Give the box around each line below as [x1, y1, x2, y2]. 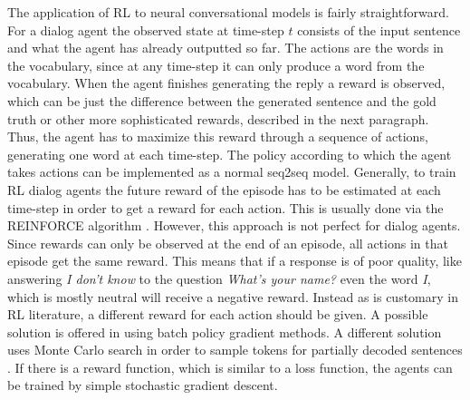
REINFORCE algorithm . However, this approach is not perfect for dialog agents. [7, 216, 461, 235]
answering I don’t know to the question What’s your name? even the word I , [7, 268, 431, 288]
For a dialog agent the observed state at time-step [7, 20, 284, 39]
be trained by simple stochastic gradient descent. [7, 376, 278, 395]
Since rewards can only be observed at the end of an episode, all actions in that [7, 233, 448, 252]
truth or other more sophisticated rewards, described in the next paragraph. [7, 109, 429, 128]
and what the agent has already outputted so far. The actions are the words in [7, 38, 444, 57]
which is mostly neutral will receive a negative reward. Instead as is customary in [7, 287, 458, 306]
